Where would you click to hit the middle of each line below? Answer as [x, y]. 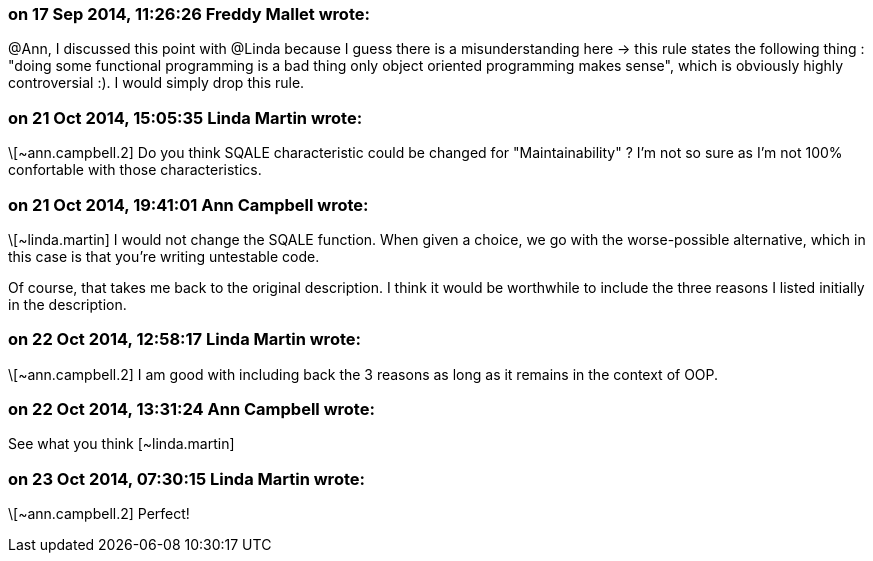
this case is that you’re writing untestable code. [164, 256]
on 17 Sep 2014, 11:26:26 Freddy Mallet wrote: [189, 14]
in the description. [67, 304]
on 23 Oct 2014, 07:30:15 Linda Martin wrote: [186, 478]
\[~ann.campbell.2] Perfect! [99, 514]
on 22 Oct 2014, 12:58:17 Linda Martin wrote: [184, 339]
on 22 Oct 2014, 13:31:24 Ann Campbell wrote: [191, 409]
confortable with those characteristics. [135, 170]
